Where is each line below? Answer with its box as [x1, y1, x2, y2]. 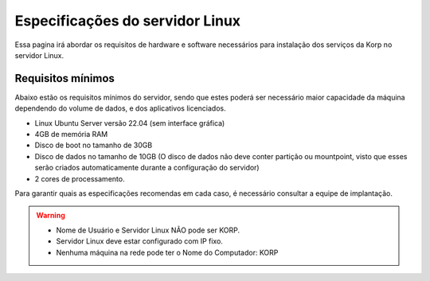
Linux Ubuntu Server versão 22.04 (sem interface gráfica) [34, 118, 225, 127]
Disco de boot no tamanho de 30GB [34, 140, 153, 150]
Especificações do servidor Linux [14, 12, 241, 29]
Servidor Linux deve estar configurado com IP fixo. [56, 236, 223, 246]
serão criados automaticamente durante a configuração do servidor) [34, 163, 260, 173]
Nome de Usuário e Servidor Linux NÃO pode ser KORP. [56, 225, 240, 235]
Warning [36, 211, 65, 221]
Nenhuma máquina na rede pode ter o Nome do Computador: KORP [56, 248, 279, 257]
